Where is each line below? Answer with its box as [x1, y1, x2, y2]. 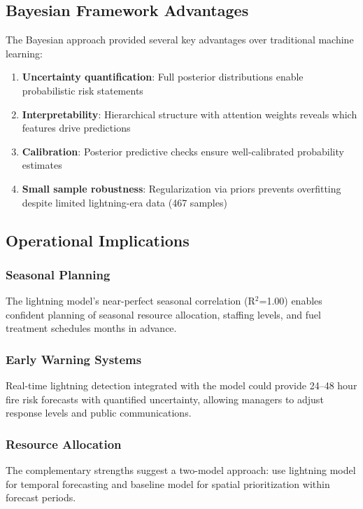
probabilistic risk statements [22, 83, 143, 97]
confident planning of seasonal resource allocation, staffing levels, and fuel [6, 307, 321, 321]
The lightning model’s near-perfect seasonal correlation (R [6, 293, 255, 308]
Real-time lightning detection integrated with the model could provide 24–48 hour [6, 378, 357, 393]
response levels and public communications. [6, 405, 192, 420]
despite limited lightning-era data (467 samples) [22, 195, 227, 209]
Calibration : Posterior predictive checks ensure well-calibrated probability [22, 144, 344, 158]
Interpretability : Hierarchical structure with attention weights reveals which [22, 106, 357, 121]
